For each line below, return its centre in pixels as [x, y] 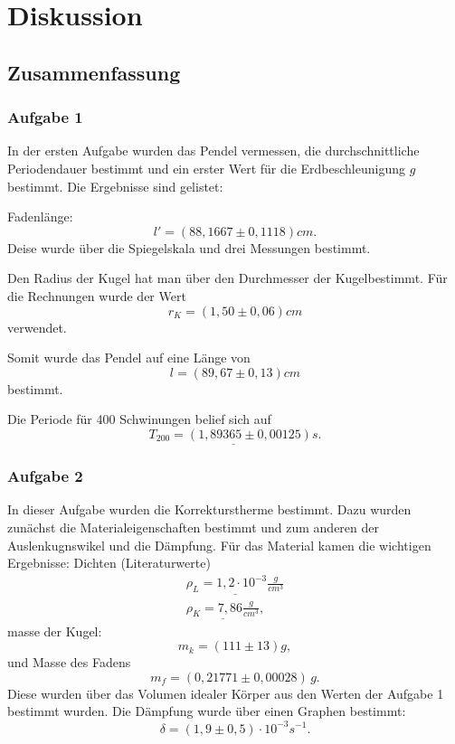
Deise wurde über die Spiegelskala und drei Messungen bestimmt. [189, 247]
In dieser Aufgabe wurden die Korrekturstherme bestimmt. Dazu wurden [209, 509]
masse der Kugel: [55, 631]
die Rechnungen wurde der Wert [97, 295]
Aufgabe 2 [45, 476]
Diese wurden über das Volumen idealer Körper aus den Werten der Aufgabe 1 [226, 693]
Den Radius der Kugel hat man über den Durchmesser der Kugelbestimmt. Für [227, 278]
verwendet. [37, 327]
